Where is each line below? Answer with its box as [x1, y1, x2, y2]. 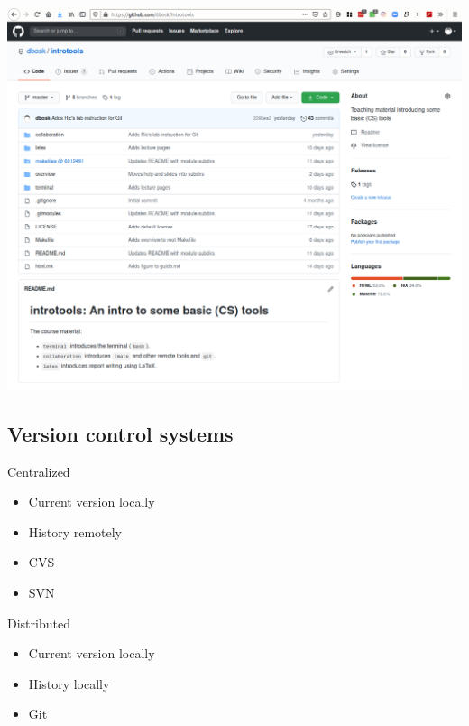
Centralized [7, 461, 70, 480]
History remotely [28, 522, 123, 541]
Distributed [7, 613, 70, 632]
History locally [28, 674, 110, 693]
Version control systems [7, 419, 234, 447]
